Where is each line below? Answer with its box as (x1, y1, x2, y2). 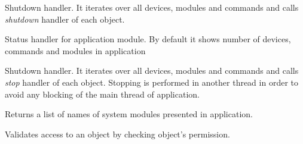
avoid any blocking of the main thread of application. (5, 87, 200, 100)
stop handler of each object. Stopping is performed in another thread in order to (5, 76, 298, 88)
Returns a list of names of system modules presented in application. (5, 108, 253, 120)
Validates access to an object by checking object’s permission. (5, 127, 230, 140)
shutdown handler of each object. (5, 12, 125, 25)
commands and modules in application (5, 44, 146, 57)
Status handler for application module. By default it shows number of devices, (5, 33, 291, 45)
